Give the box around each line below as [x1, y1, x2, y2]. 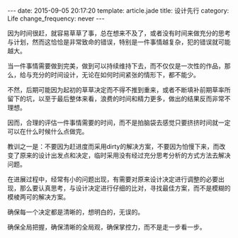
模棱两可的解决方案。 [7, 193, 69, 201]
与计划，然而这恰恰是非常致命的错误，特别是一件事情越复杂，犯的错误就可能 [7, 38, 231, 46]
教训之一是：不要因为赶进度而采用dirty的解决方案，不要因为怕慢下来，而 [7, 142, 220, 150]
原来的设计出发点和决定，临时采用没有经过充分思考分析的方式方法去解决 [19, 151, 231, 159]
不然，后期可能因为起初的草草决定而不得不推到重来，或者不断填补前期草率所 [7, 86, 231, 93]
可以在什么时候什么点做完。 [7, 127, 89, 135]
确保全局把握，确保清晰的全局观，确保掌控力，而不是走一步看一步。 [7, 223, 206, 231]
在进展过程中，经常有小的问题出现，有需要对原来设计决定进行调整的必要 [7, 175, 218, 183]
